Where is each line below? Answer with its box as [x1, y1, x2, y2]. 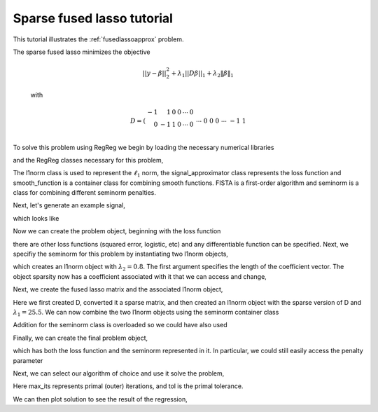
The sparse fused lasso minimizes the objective [13, 48, 150, 56]
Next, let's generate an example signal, [13, 201, 126, 210]
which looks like [13, 214, 59, 222]
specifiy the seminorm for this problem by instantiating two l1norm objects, [13, 249, 229, 259]
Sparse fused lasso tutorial [13, 11, 173, 26]
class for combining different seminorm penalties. [13, 188, 157, 197]
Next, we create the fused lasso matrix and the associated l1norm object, [13, 285, 223, 294]
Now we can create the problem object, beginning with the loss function [13, 227, 221, 235]
